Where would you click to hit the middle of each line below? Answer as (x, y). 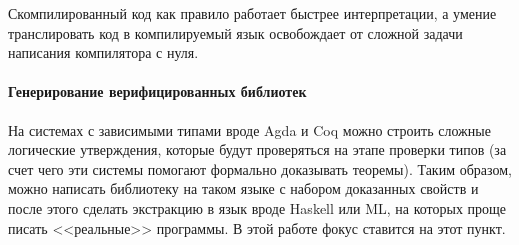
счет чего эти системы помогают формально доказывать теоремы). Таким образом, (260, 168)
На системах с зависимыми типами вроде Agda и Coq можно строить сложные (249, 129)
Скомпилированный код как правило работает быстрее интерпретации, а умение (252, 13)
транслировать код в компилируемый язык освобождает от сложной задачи (235, 32)
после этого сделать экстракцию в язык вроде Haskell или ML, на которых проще (257, 207)
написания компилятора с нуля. (103, 52)
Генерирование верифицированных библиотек (157, 91)
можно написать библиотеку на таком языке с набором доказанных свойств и (243, 188)
